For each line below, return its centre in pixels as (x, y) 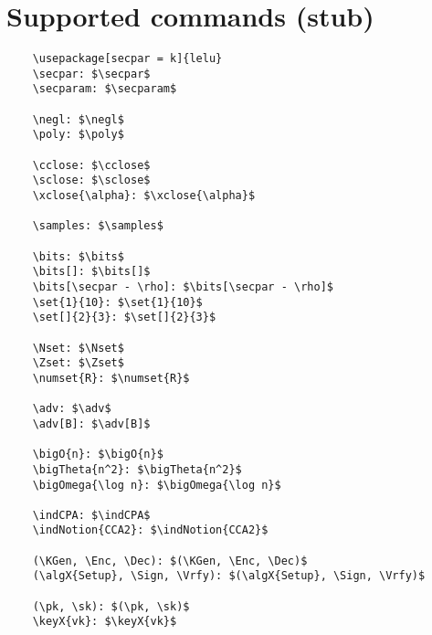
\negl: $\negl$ (78, 119)
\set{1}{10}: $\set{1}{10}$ (117, 302)
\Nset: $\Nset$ (78, 348)
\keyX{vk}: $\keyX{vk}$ (105, 622)
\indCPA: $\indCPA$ (91, 515)
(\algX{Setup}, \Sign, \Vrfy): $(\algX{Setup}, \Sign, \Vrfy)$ (229, 576)
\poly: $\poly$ (78, 135)
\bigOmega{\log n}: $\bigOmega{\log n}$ (157, 485)
